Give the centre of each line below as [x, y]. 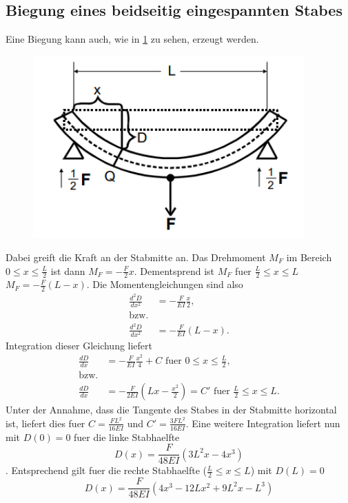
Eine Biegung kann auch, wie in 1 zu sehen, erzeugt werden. [132, 39]
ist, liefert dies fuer [45, 423]
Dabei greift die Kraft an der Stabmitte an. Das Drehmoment [136, 257]
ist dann [68, 270]
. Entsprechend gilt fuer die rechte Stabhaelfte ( [106, 470]
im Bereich [309, 257]
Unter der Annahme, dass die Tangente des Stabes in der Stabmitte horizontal [171, 410]
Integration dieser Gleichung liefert [79, 345]
